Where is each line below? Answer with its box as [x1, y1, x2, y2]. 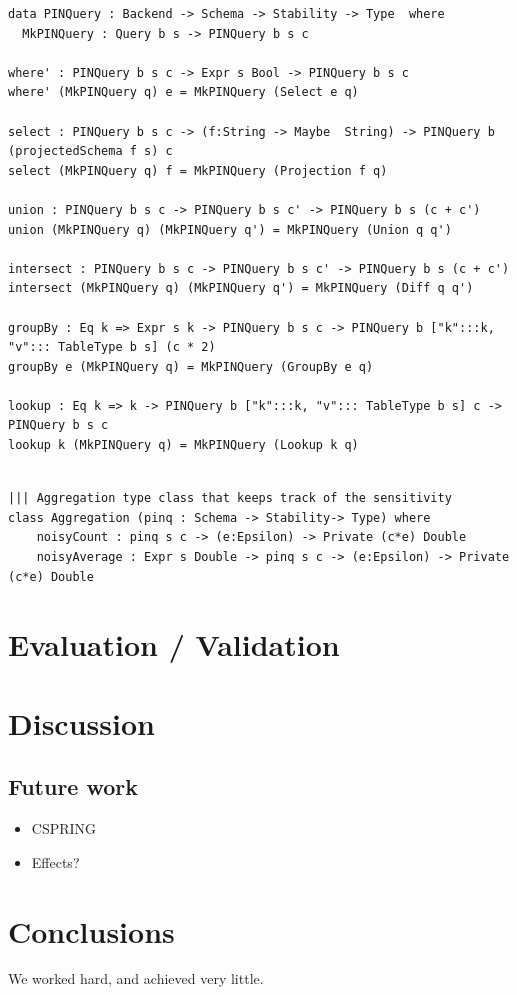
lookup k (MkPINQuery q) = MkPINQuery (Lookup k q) [8, 438, 359, 453]
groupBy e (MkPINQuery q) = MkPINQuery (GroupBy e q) [8, 359, 374, 374]
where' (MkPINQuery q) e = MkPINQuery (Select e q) [8, 85, 359, 100]
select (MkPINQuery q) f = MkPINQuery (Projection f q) [8, 163, 388, 178]
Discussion [8, 702, 155, 743]
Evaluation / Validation [8, 624, 340, 665]
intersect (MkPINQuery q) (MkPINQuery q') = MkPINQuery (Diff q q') [8, 281, 474, 296]
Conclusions [8, 910, 175, 951]
